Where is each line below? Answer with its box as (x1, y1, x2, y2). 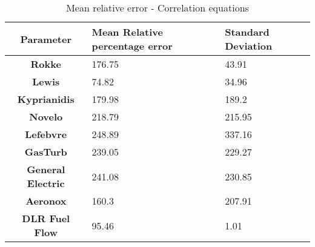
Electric (27, 176, 65, 190)
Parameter (20, 31, 71, 46)
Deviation (225, 39, 273, 53)
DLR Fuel (22, 211, 70, 225)
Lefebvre (25, 127, 67, 141)
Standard (225, 25, 270, 39)
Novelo (29, 110, 63, 123)
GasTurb (24, 145, 67, 159)
